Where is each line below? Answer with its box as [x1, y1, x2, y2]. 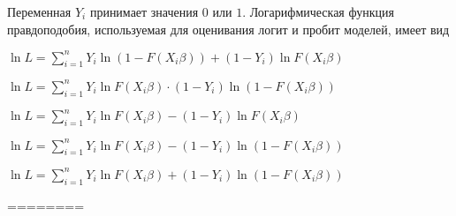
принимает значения [89, 3, 199, 20]
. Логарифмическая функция [242, 3, 394, 20]
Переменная [7, 3, 72, 20]
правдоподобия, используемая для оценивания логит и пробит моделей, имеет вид [7, 19, 450, 38]
